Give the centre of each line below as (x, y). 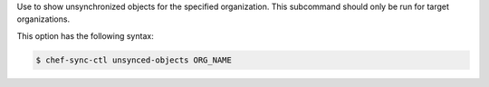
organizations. (43, 19)
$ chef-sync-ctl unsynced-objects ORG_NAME (134, 60)
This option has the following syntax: (85, 35)
